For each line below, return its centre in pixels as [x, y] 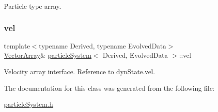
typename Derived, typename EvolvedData [103, 45]
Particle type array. [33, 6]
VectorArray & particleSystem [48, 55]
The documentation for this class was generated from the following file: [109, 88]
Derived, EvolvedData [135, 55]
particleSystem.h [29, 104]
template [17, 45]
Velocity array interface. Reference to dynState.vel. [79, 71]
